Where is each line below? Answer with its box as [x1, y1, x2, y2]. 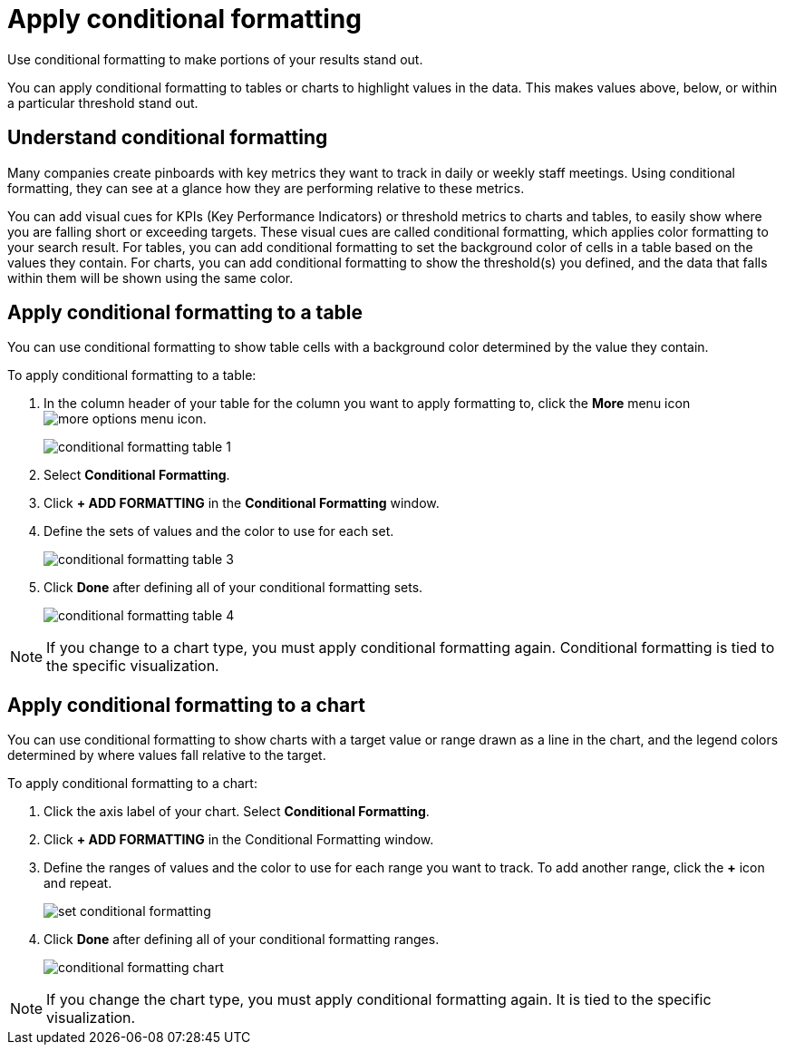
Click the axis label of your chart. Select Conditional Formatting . [44, 804, 430, 820]
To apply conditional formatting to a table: [7, 367, 257, 384]
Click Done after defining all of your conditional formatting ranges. [44, 931, 440, 948]
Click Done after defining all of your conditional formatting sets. [44, 580, 423, 596]
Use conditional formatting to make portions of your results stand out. [7, 51, 423, 67]
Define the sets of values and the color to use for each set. [44, 523, 394, 540]
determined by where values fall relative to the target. [7, 747, 326, 764]
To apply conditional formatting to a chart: [7, 775, 257, 792]
